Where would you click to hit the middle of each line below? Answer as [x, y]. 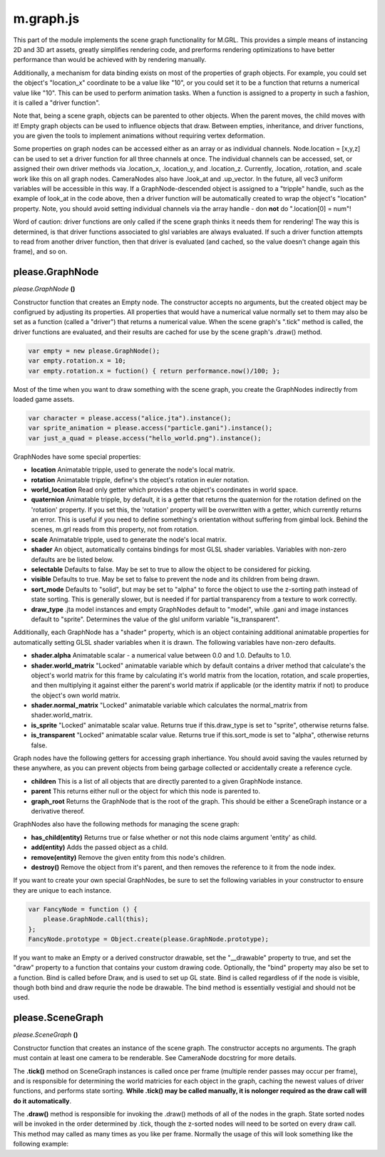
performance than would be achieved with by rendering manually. [110, 60]
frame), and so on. [40, 251]
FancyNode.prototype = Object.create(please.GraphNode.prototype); [149, 939]
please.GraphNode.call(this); [96, 919]
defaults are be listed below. [72, 559]
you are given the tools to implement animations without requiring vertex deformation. [139, 136]
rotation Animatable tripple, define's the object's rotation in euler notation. [140, 479]
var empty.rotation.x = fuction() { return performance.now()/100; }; [154, 371]
